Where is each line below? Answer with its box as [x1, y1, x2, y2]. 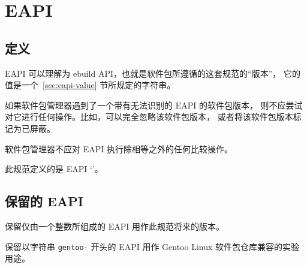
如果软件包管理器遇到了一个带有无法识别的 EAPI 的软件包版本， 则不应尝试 [5, 98, 303, 111]
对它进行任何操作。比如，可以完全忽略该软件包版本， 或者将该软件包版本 [5, 110, 293, 123]
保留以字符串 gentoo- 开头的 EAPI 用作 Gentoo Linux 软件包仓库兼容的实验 [5, 240, 300, 252]
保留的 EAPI [5, 192, 83, 210]
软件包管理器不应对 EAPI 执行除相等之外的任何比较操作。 [5, 142, 233, 155]
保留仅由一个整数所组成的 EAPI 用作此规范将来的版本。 [5, 219, 224, 232]
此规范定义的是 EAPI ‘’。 [5, 162, 103, 175]
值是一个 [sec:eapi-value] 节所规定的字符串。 [5, 79, 176, 91]
